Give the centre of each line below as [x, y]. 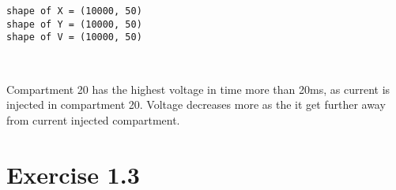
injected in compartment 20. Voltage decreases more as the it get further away [196, 104]
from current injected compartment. [93, 119]
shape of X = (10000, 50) [74, 11]
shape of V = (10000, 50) [74, 37]
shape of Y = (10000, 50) [74, 24]
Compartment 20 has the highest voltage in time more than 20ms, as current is [198, 89]
